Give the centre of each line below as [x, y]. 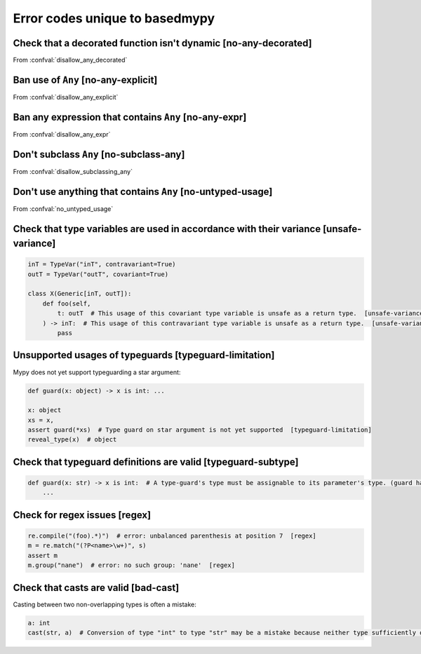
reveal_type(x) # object [72, 440]
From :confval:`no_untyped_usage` [63, 209]
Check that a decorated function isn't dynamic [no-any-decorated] [162, 43]
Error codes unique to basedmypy [114, 18]
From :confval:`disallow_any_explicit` [66, 97]
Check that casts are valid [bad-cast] [96, 588]
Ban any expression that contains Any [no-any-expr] [130, 117]
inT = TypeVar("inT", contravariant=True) [102, 264]
